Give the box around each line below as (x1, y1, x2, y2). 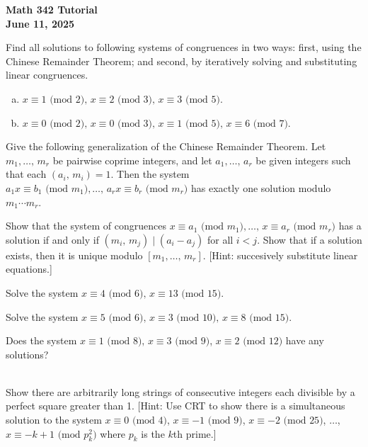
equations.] (6, 261, 52, 276)
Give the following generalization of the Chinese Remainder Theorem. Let (6, 139, 326, 154)
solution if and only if (6, 232, 99, 247)
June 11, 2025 (6, 16, 75, 30)
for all (207, 232, 234, 247)
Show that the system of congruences (6, 218, 166, 233)
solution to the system (6, 412, 102, 427)
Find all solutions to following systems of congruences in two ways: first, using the (6, 40, 362, 55)
